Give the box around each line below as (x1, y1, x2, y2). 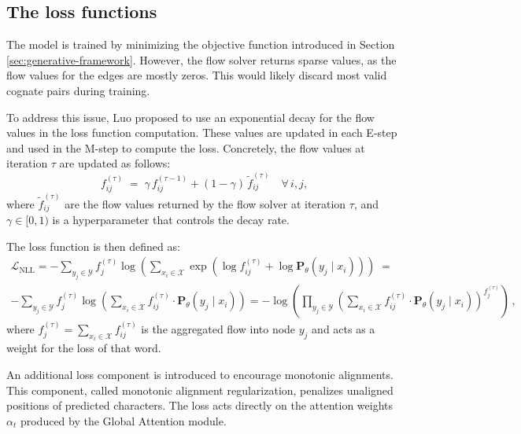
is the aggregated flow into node (141, 320, 296, 337)
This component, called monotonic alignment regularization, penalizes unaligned (6, 381, 394, 398)
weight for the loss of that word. (6, 340, 161, 356)
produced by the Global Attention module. (20, 412, 227, 428)
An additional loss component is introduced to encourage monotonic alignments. (6, 366, 394, 382)
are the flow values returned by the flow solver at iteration (65, 195, 346, 211)
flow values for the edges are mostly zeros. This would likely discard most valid (6, 67, 387, 83)
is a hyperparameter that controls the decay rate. (52, 211, 290, 228)
